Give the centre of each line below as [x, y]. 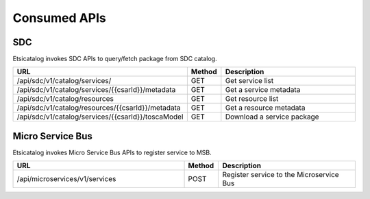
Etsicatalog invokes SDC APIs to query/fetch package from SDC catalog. [115, 59]
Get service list [249, 81]
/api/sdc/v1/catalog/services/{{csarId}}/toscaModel [100, 117]
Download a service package [272, 117]
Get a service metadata [263, 90]
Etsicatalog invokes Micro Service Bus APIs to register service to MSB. [112, 152]
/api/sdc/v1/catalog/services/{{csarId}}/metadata [96, 90]
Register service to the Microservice [281, 175]
